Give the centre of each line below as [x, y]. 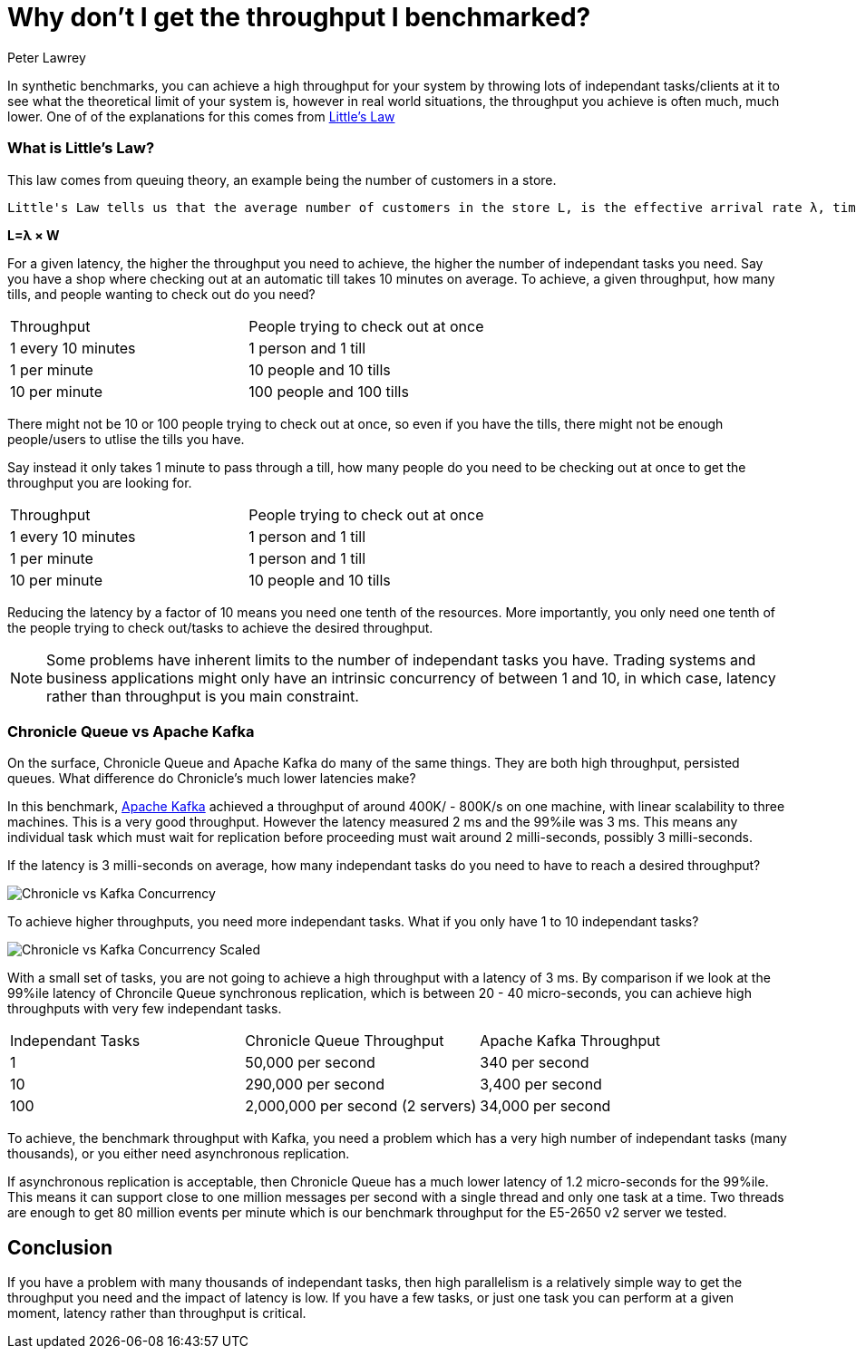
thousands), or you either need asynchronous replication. [179, 1154]
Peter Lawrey [47, 57]
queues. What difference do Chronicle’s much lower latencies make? [212, 779]
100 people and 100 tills [329, 391]
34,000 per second [545, 1106]
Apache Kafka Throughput [570, 1041]
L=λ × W [34, 235]
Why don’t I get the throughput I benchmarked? [299, 17]
